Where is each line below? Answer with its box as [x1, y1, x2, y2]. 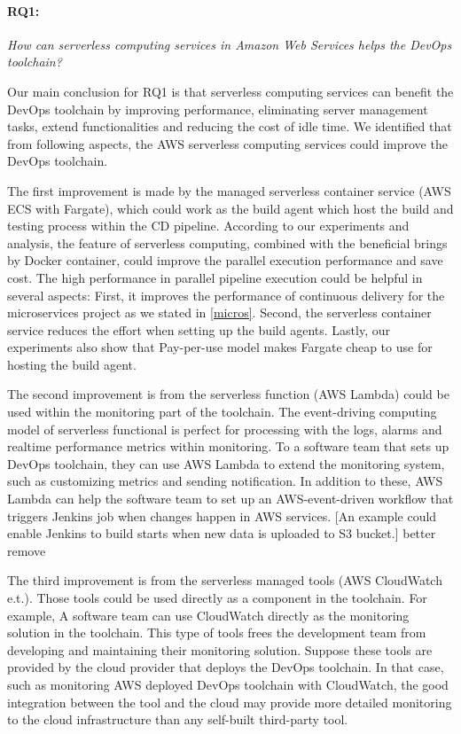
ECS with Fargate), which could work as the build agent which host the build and [7, 199, 454, 217]
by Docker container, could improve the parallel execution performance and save [7, 251, 443, 269]
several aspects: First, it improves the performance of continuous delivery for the [7, 285, 445, 304]
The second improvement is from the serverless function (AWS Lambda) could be [7, 385, 449, 403]
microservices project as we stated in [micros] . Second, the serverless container [7, 303, 432, 322]
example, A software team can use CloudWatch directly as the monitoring [7, 605, 410, 624]
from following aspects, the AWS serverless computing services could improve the [7, 134, 448, 152]
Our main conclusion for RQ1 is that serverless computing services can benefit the [7, 82, 454, 100]
